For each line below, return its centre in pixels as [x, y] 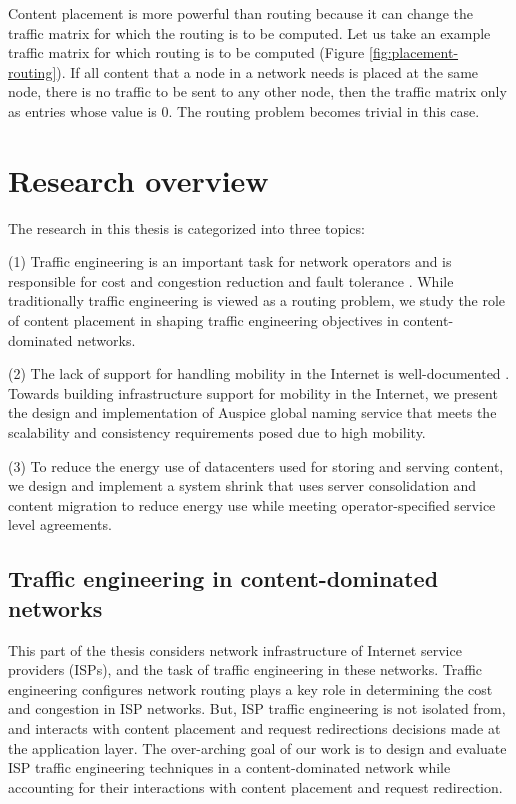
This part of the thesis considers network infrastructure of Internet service [235, 649]
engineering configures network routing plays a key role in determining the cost [250, 688]
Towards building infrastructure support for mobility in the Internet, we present [253, 392]
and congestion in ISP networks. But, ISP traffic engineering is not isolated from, [257, 708]
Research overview [138, 179]
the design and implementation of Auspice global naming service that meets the [252, 412]
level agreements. [60, 524]
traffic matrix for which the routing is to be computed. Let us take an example [249, 32]
